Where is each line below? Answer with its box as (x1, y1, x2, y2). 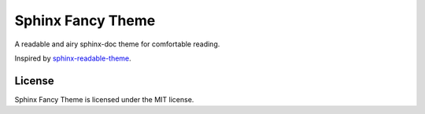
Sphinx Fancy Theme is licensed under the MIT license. (14, 94, 194, 104)
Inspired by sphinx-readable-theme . (14, 53, 131, 63)
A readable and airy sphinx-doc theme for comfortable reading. (14, 39, 220, 49)
